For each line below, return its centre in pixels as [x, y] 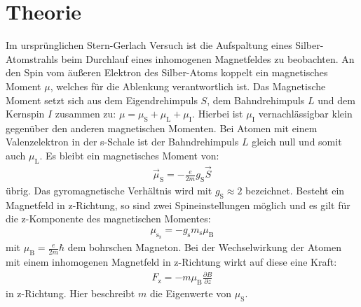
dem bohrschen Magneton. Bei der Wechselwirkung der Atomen [204, 247]
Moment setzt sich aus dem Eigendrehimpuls [102, 100]
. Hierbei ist [218, 114]
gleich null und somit [297, 142]
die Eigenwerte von [191, 293]
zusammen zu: [86, 114]
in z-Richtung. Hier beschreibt [70, 293]
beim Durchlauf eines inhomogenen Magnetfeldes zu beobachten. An [208, 58]
